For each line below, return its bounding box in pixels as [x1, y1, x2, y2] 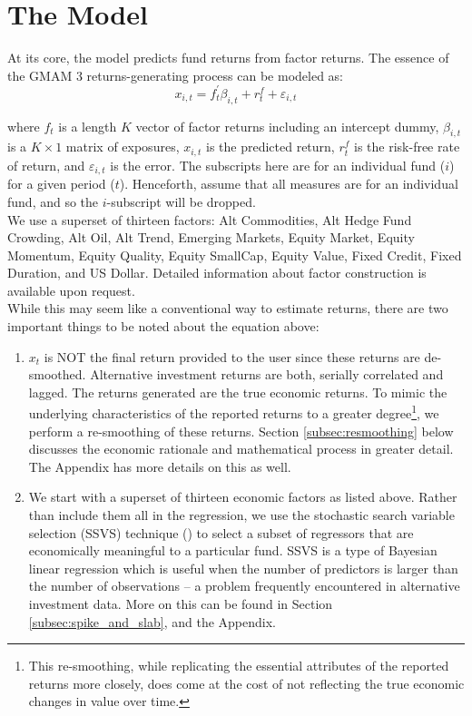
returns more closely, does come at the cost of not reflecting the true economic [28, 673, 465, 692]
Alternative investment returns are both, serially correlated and [90, 365, 444, 384]
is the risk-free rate [354, 137, 460, 156]
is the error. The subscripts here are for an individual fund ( [110, 155, 446, 174]
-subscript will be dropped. [106, 191, 256, 211]
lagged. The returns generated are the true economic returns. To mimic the [28, 382, 447, 401]
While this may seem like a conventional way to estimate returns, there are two [7, 299, 448, 318]
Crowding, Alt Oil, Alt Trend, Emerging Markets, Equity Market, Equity [7, 228, 415, 247]
